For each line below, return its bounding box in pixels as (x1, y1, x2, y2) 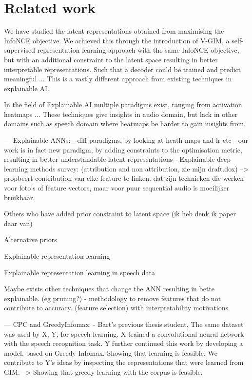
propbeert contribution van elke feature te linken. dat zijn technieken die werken (4, 173, 244, 183)
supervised (4, 45, 35, 55)
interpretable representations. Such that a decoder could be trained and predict (4, 64, 241, 74)
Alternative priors (4, 234, 57, 245)
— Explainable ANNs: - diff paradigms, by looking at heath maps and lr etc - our (4, 135, 249, 145)
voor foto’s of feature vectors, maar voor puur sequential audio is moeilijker (4, 183, 230, 193)
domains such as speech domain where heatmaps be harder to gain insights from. (4, 118, 246, 129)
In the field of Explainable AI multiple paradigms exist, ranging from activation (4, 99, 242, 110)
